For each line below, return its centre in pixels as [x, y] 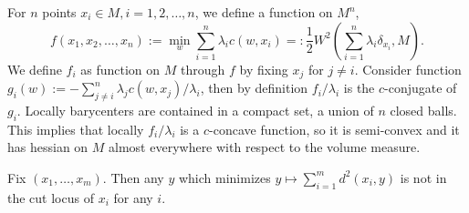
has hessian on [48, 147]
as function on [120, 69]
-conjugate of [421, 88]
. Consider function [408, 69]
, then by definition [254, 88]
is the [359, 88]
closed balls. [423, 110]
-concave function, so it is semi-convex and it [334, 129]
